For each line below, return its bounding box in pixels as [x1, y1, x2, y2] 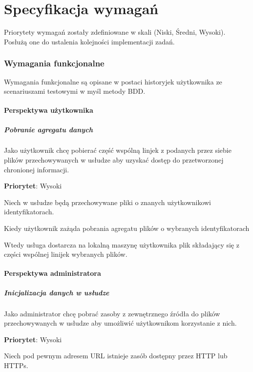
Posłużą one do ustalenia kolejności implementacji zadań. [4, 36, 175, 46]
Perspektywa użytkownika [4, 105, 93, 115]
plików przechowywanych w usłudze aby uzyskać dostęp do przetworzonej [4, 155, 224, 165]
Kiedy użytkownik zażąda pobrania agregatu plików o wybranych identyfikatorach [4, 223, 250, 233]
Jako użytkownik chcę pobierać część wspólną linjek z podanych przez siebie [4, 145, 232, 155]
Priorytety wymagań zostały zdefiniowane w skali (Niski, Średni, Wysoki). [4, 27, 226, 37]
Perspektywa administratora [4, 268, 101, 278]
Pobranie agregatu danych [4, 124, 93, 134]
